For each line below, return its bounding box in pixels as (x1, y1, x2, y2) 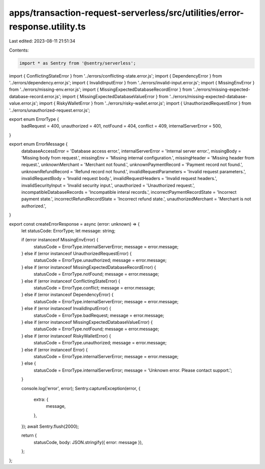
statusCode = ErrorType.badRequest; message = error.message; (33, 312, 164, 318)
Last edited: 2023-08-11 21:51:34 (9, 38, 76, 44)
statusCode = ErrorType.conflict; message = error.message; (33, 285, 156, 291)
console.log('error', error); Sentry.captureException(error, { (21, 385, 141, 391)
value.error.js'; (9, 101, 39, 106)
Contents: (9, 47, 29, 53)
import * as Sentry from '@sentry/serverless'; (19, 60, 136, 66)
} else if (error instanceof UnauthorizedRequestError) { (21, 251, 132, 257)
